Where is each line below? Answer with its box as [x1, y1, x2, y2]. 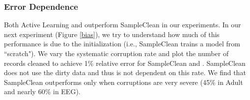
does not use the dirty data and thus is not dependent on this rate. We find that [4, 67, 246, 78]
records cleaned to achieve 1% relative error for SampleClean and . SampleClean [4, 58, 246, 68]
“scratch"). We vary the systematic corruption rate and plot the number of [4, 48, 229, 58]
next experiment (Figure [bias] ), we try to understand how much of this [4, 29, 220, 39]
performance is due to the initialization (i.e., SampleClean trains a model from [4, 39, 240, 49]
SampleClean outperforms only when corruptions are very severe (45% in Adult [4, 77, 243, 87]
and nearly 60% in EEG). [4, 86, 81, 97]
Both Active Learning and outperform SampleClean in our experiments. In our [4, 20, 241, 30]
